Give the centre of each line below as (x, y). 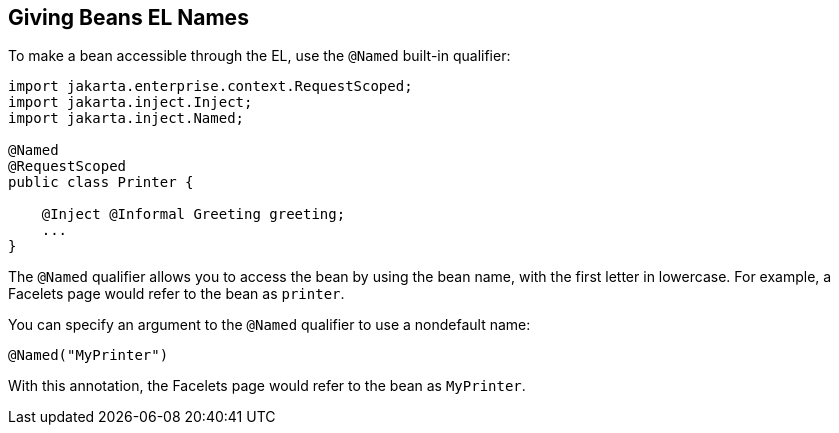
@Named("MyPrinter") (88, 355)
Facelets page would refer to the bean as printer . (176, 294)
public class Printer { (101, 182)
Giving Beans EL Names (128, 17)
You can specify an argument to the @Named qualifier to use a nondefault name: (269, 325)
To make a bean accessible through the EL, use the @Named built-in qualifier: (259, 56)
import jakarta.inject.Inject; (130, 102)
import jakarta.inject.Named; (126, 118)
